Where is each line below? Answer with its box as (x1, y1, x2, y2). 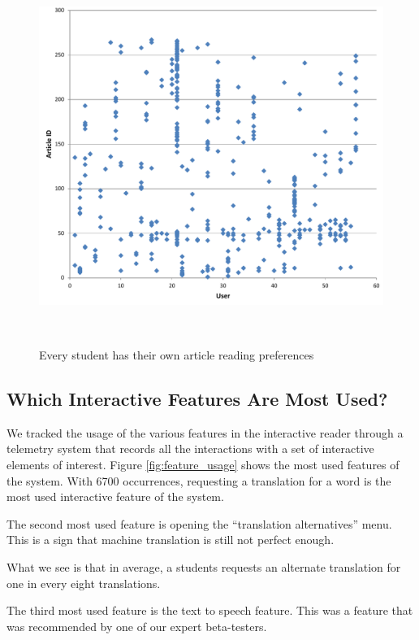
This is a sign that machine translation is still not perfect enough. (6, 531, 335, 548)
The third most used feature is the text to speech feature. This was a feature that (6, 602, 413, 619)
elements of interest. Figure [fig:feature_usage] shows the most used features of (6, 456, 400, 473)
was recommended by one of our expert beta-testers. (6, 617, 267, 634)
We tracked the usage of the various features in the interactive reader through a (6, 424, 404, 441)
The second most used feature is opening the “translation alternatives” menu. (6, 515, 392, 532)
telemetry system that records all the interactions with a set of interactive (6, 440, 374, 457)
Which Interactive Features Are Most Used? (6, 386, 388, 411)
